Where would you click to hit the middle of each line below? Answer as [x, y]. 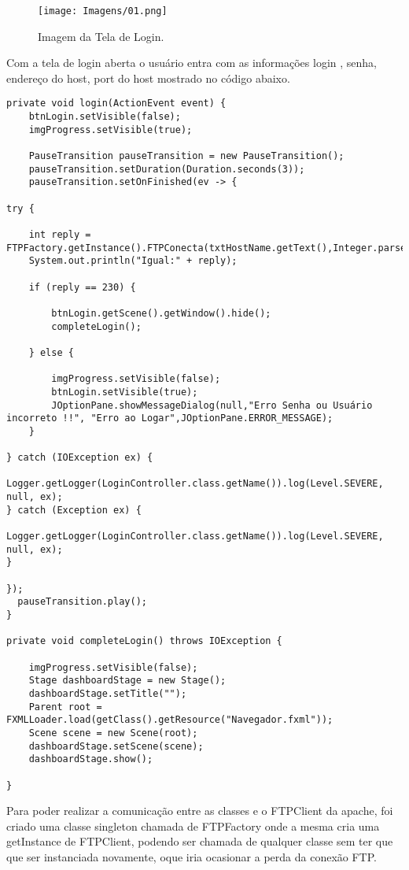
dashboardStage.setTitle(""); [108, 693]
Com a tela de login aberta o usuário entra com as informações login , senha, [192, 63]
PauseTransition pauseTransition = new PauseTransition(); [186, 156]
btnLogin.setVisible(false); [105, 117]
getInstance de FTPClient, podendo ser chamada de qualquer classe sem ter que [200, 841]
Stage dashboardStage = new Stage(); [127, 681]
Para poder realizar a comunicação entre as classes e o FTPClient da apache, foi [200, 811]
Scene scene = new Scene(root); [113, 733]
